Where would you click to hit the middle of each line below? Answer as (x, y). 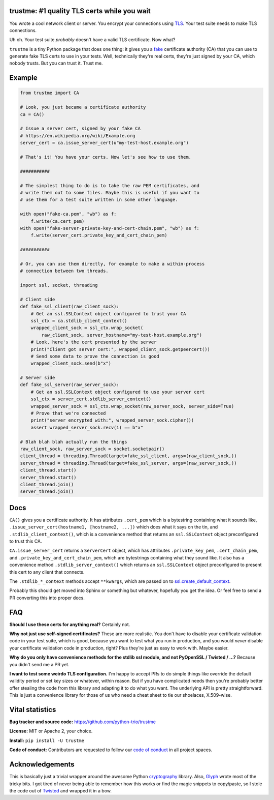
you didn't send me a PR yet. (39, 664)
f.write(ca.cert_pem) (58, 221)
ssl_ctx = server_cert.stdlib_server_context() (91, 399)
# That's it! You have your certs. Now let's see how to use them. (106, 157)
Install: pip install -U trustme (47, 740)
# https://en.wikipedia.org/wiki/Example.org (78, 136)
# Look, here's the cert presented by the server (94, 342)
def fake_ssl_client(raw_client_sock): (70, 307)
